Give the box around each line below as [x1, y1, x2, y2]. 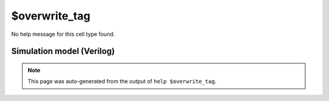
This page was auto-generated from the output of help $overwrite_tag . [27, 78, 216, 85]
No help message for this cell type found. [11, 30, 115, 38]
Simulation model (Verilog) [11, 46, 115, 57]
